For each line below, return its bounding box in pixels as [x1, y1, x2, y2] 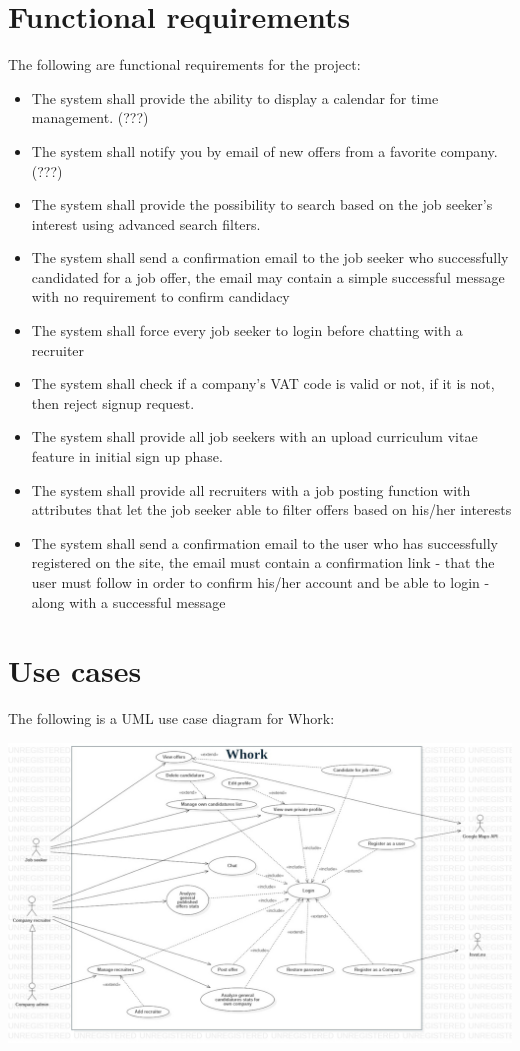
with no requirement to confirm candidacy [31, 286, 290, 307]
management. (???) [31, 107, 149, 128]
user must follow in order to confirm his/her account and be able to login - [31, 572, 490, 592]
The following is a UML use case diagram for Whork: [8, 708, 335, 729]
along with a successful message [31, 591, 226, 612]
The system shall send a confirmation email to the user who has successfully [31, 532, 499, 553]
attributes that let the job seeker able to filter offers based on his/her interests [31, 499, 512, 520]
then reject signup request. [31, 392, 195, 413]
